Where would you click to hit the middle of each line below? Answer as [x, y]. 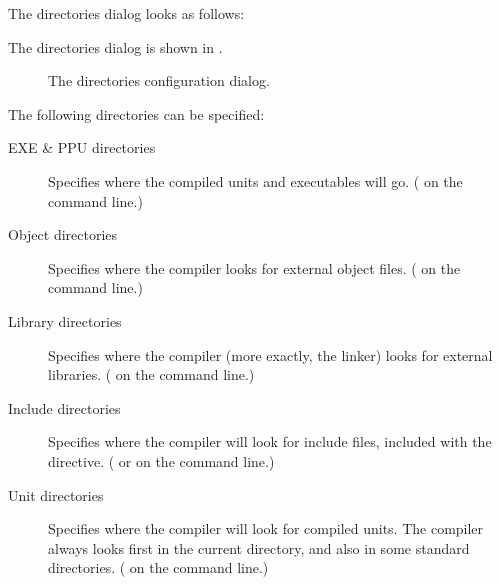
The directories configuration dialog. [159, 80]
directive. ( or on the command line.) [161, 460]
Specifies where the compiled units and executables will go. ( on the [255, 180]
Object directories [63, 234]
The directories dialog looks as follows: [126, 13]
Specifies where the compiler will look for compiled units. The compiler [266, 528]
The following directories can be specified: [136, 113]
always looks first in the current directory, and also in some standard [259, 547]
